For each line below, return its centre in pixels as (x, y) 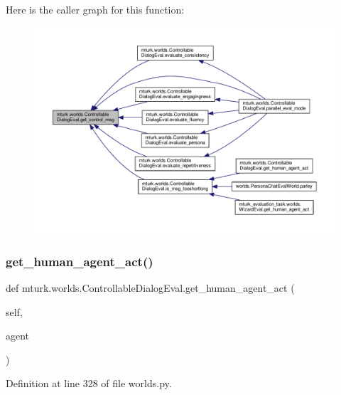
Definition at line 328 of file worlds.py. (89, 383)
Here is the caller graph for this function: (95, 9)
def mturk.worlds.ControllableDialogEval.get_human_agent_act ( (150, 288)
